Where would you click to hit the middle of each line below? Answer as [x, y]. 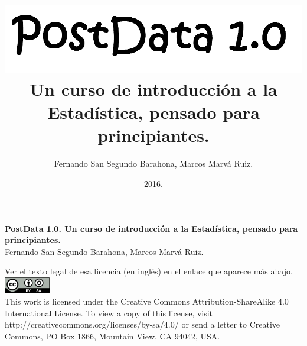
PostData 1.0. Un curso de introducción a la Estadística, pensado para [151, 228]
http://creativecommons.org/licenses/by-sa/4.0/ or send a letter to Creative [143, 324]
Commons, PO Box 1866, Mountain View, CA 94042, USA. [112, 336]
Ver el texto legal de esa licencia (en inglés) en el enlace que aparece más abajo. [149, 271]
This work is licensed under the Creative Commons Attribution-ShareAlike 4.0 [147, 301]
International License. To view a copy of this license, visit [109, 313]
